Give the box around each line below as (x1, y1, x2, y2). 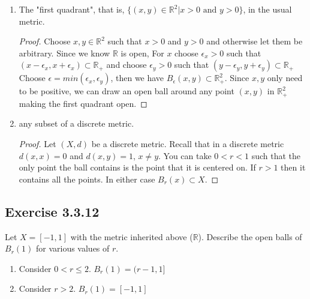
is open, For (121, 46, 164, 59)
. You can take (158, 149, 212, 162)
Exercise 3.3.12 (5, 202, 100, 220)
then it (281, 161, 306, 174)
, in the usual (243, 3, 292, 15)
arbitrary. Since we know (19, 46, 110, 59)
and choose (106, 58, 147, 71)
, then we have (110, 71, 164, 84)
